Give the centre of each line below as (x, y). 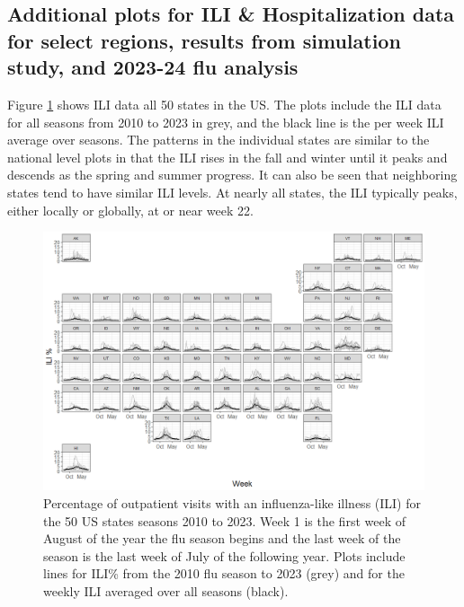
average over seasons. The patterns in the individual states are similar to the (219, 140)
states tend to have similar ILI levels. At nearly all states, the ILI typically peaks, (232, 192)
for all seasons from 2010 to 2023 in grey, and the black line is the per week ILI (226, 122)
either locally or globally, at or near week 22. (130, 210)
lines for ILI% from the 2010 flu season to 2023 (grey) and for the (224, 573)
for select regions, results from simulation (204, 40)
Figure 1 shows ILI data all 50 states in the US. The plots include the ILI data (224, 104)
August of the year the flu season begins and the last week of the (222, 538)
